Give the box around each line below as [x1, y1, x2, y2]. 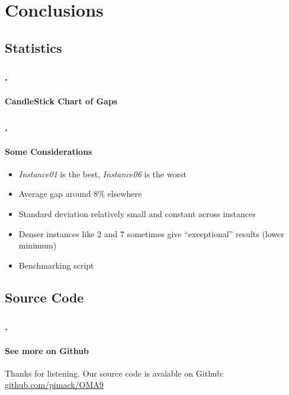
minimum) [18, 239, 57, 251]
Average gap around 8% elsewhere [18, 187, 142, 200]
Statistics [5, 38, 62, 56]
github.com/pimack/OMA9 [5, 378, 104, 391]
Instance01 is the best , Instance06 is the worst [18, 167, 187, 180]
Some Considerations [5, 145, 92, 157]
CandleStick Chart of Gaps [5, 94, 118, 107]
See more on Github [5, 344, 89, 356]
